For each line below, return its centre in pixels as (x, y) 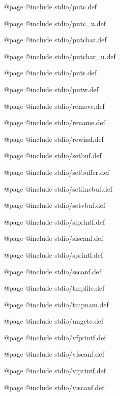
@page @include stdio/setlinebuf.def (58, 188)
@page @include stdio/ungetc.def (54, 321)
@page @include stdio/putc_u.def (55, 23)
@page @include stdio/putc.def (50, 6)
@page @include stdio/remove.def (54, 106)
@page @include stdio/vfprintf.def (55, 337)
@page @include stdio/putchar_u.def (60, 56)
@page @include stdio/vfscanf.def (54, 354)
